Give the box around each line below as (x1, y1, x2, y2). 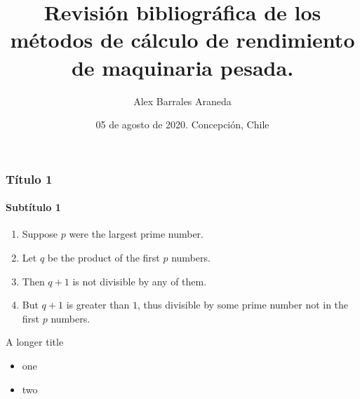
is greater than (66, 297, 130, 312)
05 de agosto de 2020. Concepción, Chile (95, 117, 269, 132)
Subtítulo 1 (6, 200, 61, 215)
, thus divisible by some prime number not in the (137, 297, 349, 312)
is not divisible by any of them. (72, 273, 207, 288)
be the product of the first (47, 250, 160, 264)
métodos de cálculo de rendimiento (10, 25, 355, 54)
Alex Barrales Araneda (133, 93, 232, 108)
